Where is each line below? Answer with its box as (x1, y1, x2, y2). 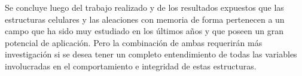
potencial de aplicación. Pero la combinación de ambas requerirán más (5, 36, 263, 48)
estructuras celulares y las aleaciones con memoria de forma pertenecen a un (5, 13, 285, 25)
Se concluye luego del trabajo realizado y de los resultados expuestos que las (5, 1, 284, 13)
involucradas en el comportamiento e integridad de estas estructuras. (5, 59, 257, 72)
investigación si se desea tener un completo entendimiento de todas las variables (5, 48, 297, 60)
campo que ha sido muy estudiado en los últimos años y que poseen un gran (5, 25, 283, 37)
